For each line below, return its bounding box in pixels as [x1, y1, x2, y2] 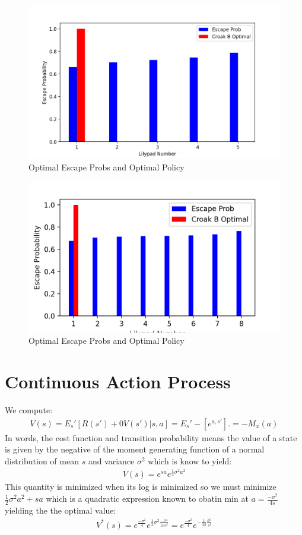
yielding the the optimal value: [5, 504, 116, 516]
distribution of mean [5, 454, 79, 467]
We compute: [5, 404, 53, 416]
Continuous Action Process [5, 369, 231, 394]
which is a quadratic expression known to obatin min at [46, 492, 249, 505]
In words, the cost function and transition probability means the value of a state [5, 431, 297, 444]
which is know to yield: [148, 454, 232, 467]
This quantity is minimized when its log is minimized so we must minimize [5, 480, 276, 493]
